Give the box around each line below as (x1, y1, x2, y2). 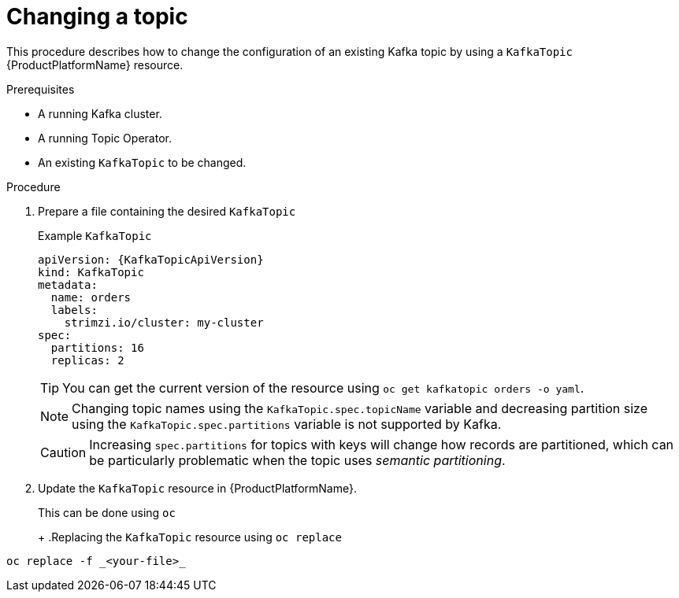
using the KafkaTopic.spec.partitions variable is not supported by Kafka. (72, 415, 502, 432)
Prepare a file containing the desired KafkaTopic (38, 204, 296, 218)
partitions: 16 (50, 341, 144, 354)
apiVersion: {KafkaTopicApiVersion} (38, 253, 264, 266)
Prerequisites (6, 82, 75, 96)
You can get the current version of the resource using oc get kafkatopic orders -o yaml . (62, 379, 584, 396)
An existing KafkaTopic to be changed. (38, 155, 247, 169)
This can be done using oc (38, 505, 176, 519)
